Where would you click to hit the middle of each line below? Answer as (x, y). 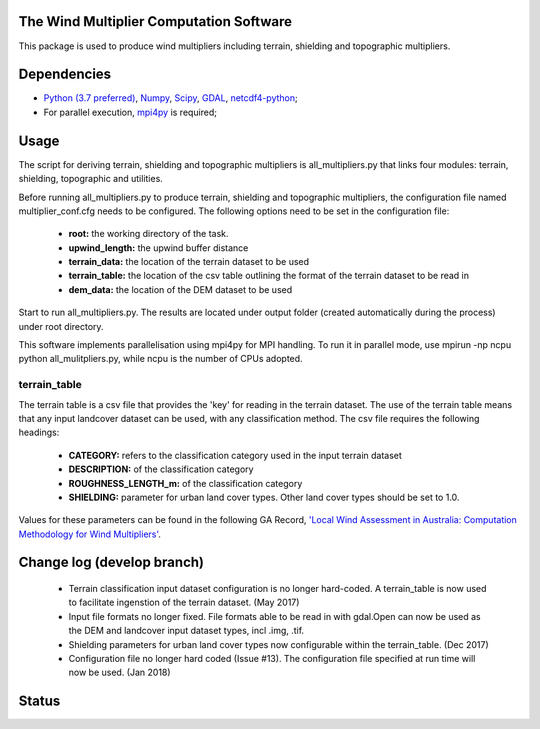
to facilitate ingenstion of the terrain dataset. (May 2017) (184, 602)
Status (39, 701)
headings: (39, 432)
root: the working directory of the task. (148, 234)
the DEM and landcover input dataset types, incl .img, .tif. (186, 631)
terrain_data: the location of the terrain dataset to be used (189, 262)
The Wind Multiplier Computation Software (155, 21)
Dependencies (65, 74)
